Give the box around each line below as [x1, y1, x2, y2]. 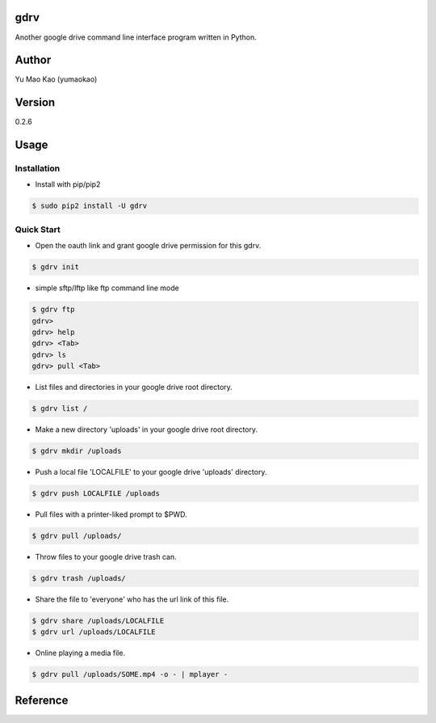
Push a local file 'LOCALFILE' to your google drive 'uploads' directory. [35, 467, 267, 477]
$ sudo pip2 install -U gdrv [31, 201, 148, 210]
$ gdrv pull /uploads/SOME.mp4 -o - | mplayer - [31, 670, 228, 679]
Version [15, 95, 56, 109]
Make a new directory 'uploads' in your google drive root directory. [35, 425, 258, 434]
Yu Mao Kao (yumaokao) [15, 74, 98, 84]
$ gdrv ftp [31, 305, 75, 315]
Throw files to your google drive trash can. [35, 552, 177, 561]
